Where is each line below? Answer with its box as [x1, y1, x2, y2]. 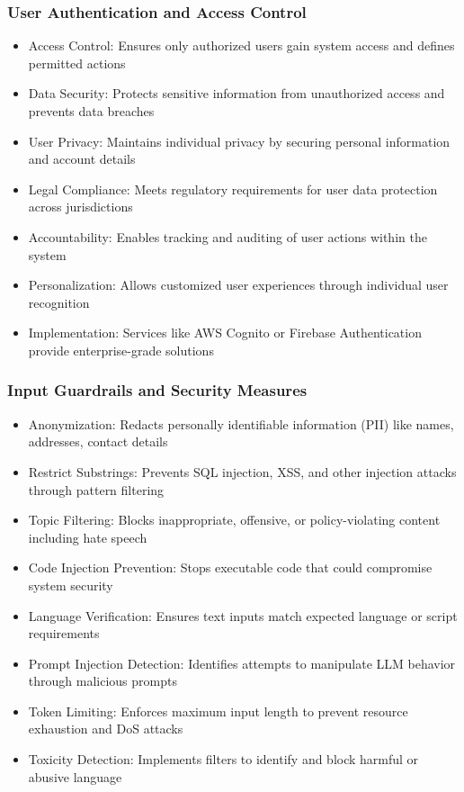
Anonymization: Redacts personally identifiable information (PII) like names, [28, 414, 454, 433]
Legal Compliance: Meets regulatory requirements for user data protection [28, 179, 438, 198]
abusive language [28, 767, 122, 786]
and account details [28, 149, 136, 168]
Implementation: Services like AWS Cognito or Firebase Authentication [28, 323, 422, 342]
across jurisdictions [28, 197, 133, 216]
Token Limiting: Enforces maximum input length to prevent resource [28, 701, 408, 720]
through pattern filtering [28, 480, 165, 499]
